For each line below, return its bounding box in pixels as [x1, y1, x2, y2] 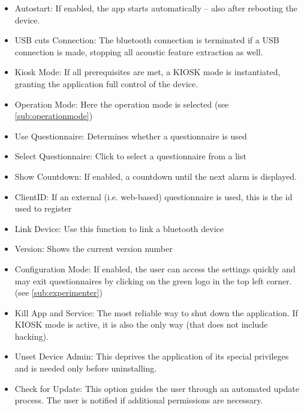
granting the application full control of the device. [14, 77, 198, 90]
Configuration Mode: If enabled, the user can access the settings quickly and [14, 262, 296, 275]
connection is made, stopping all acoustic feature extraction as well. [14, 45, 263, 58]
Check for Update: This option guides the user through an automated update [14, 382, 299, 394]
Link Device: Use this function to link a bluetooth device [14, 222, 224, 234]
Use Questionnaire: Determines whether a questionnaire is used [14, 129, 247, 142]
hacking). [14, 329, 49, 342]
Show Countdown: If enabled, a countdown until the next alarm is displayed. [14, 170, 297, 182]
